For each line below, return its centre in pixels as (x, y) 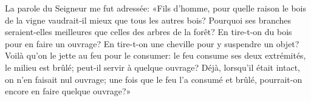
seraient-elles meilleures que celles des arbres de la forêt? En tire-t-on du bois (149, 32)
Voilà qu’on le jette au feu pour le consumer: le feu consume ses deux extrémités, (155, 55)
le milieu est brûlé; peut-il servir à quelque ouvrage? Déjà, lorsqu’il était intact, (152, 67)
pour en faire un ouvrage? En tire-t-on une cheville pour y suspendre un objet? (152, 43)
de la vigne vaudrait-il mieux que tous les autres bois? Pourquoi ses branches (148, 20)
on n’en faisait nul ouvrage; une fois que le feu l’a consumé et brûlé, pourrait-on (154, 79)
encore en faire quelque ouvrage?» (68, 91)
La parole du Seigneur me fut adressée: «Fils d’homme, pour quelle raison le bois (156, 8)
